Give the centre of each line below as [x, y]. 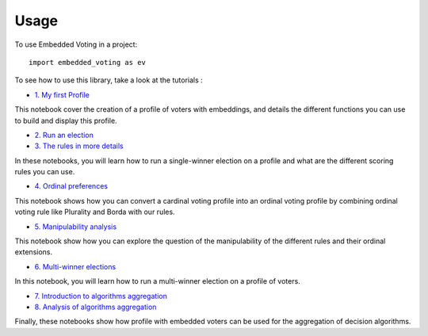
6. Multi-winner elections [75, 266]
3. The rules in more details [79, 146]
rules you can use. [45, 172]
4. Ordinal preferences [71, 186]
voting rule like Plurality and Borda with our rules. [95, 212]
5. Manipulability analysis [76, 227]
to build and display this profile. [66, 120]
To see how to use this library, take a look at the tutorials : [109, 80]
